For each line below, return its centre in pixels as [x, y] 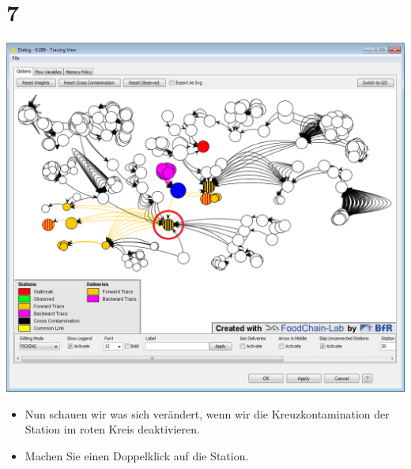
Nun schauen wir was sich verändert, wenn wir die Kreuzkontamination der [207, 413]
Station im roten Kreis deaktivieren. [112, 429]
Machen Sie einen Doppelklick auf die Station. [137, 455]
